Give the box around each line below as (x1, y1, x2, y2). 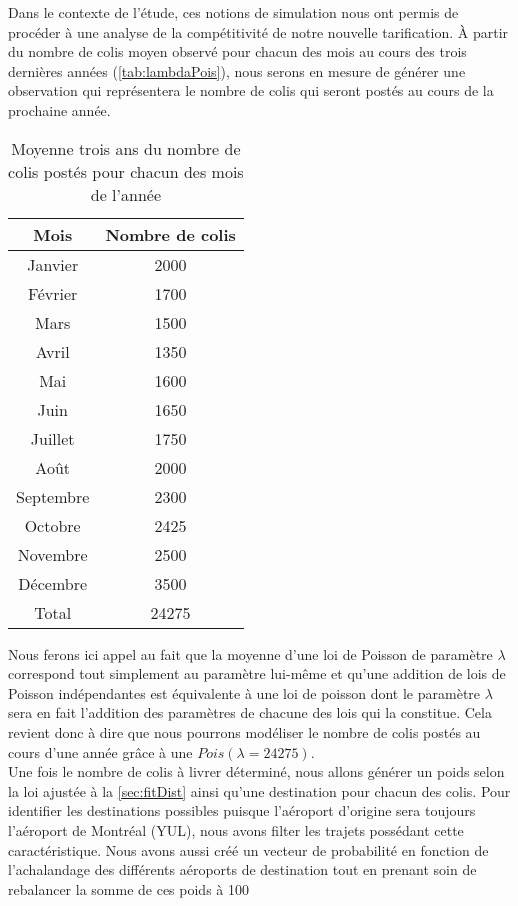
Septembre (16, 484, 90, 508)
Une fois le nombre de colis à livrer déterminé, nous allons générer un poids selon (8, 761, 505, 782)
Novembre (17, 542, 88, 566)
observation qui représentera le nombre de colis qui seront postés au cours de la (8, 80, 494, 101)
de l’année (90, 182, 162, 206)
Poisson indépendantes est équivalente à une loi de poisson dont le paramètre (8, 682, 481, 703)
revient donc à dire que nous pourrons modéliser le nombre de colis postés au (8, 721, 481, 742)
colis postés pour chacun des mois (8, 159, 244, 183)
